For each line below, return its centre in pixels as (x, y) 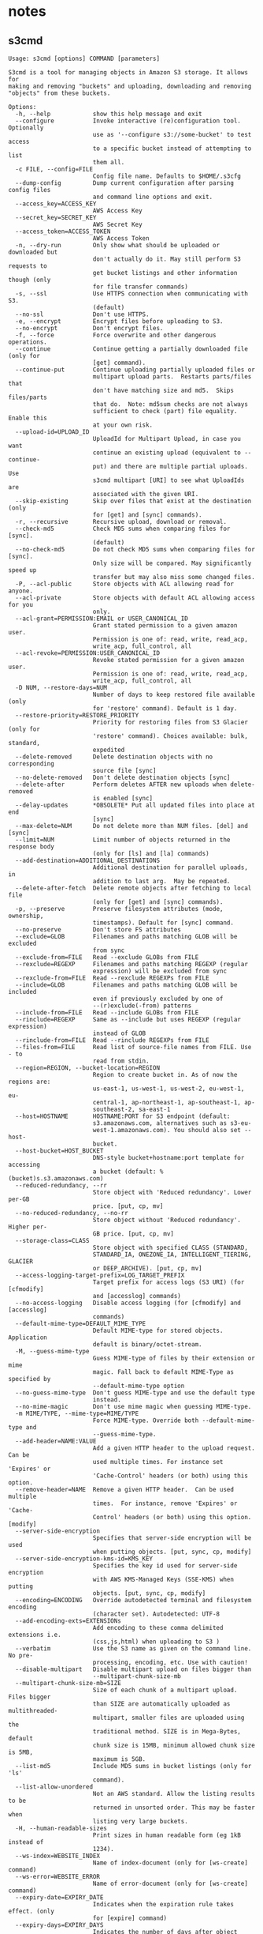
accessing (24, 1165)
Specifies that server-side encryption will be (172, 1538)
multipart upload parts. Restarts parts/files (172, 377)
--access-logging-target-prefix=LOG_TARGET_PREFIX (100, 1275)
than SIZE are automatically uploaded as (161, 1704)
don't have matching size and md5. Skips (163, 390)
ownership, (26, 916)
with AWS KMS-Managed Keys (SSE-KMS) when (163, 1579)
